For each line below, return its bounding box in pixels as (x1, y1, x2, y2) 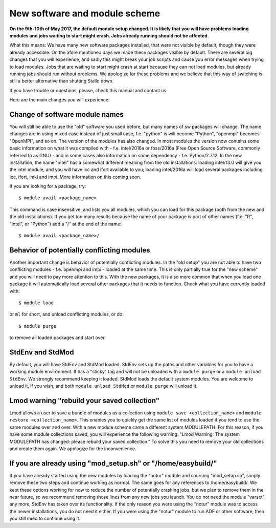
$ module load (18, 300, 54, 306)
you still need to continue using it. (9, 515, 81, 522)
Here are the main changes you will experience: (9, 97, 110, 103)
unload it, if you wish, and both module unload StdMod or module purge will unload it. (9, 383, 198, 389)
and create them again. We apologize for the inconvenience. (9, 446, 136, 452)
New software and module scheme (9, 8, 160, 19)
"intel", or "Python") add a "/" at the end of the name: (9, 221, 122, 227)
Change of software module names (9, 110, 124, 119)
